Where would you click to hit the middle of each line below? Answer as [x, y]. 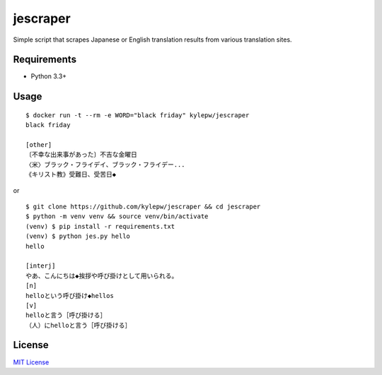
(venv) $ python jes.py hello [78, 236]
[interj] [41, 266]
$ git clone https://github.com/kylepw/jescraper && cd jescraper [143, 206]
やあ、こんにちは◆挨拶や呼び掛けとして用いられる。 [102, 276]
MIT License [31, 362]
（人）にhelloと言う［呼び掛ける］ [79, 325]
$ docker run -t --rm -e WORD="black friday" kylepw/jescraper [138, 115]
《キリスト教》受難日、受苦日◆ [71, 174]
